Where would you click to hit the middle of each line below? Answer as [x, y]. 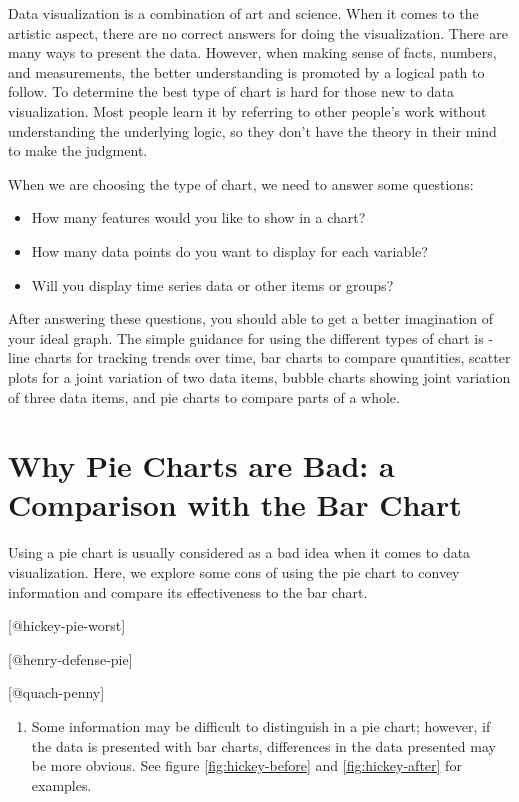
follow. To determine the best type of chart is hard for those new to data [231, 91]
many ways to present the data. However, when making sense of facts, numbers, [252, 52]
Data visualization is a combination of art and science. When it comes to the [243, 13]
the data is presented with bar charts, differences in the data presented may [263, 745]
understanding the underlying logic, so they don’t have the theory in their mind [252, 130]
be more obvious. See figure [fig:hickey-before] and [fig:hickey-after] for [246, 765]
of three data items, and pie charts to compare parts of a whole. [204, 396]
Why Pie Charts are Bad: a [201, 465]
